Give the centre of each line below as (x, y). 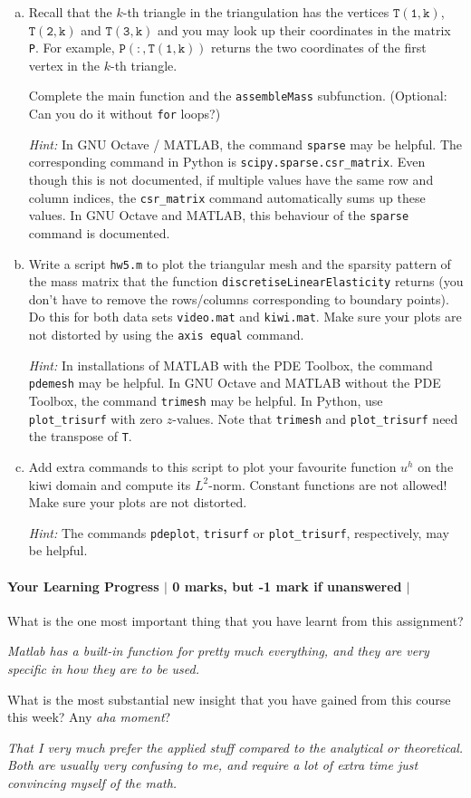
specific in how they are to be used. (104, 669)
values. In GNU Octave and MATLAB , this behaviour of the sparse (219, 215)
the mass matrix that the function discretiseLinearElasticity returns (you (246, 281)
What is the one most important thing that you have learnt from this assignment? (235, 620)
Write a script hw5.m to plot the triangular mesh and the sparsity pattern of (240, 263)
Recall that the (70, 12)
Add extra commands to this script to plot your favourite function (212, 466)
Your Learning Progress (83, 586)
